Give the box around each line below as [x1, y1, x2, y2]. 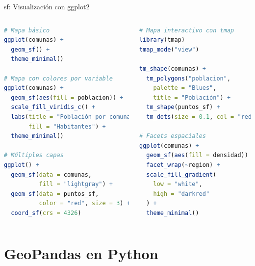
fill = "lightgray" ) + [39, 181, 113, 188]
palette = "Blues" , [153, 84, 217, 92]
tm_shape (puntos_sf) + [146, 104, 220, 111]
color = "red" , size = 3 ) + [39, 200, 130, 207]
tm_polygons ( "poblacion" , [146, 75, 231, 82]
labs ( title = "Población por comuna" [11, 113, 134, 120]
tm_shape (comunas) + [139, 65, 206, 72]
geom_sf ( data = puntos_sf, [11, 190, 99, 197]
